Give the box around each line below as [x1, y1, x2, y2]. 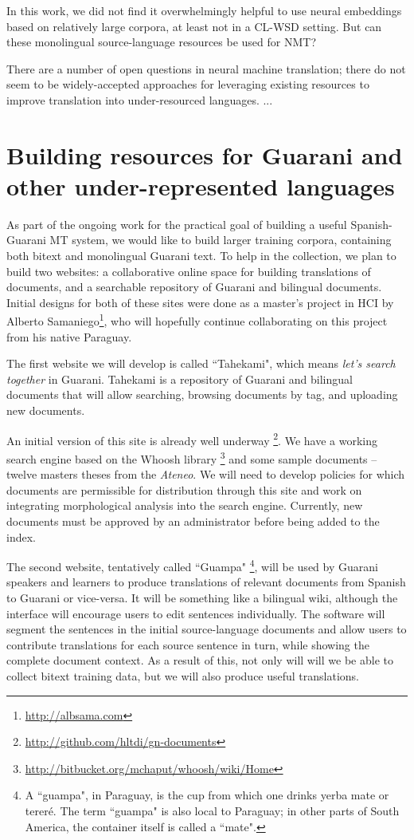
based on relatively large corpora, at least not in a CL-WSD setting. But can [6, 18, 382, 34]
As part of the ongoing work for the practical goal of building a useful [6, 215, 347, 232]
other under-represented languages [6, 169, 395, 202]
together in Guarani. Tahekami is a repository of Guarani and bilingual [6, 370, 353, 387]
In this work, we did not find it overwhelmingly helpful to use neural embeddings [6, 2, 402, 18]
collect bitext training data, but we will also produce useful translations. [6, 667, 360, 684]
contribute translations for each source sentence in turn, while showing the [6, 636, 369, 653]
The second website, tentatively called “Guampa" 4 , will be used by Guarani [6, 556, 378, 574]
